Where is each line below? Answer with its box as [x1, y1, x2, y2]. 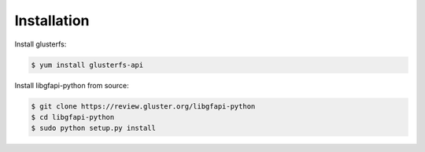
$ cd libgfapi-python [31, 113, 115, 121]
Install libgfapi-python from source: [14, 80, 129, 90]
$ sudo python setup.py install [31, 124, 157, 133]
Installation [14, 12, 90, 29]
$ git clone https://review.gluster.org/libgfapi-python [31, 102, 256, 110]
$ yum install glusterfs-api [31, 60, 144, 69]
